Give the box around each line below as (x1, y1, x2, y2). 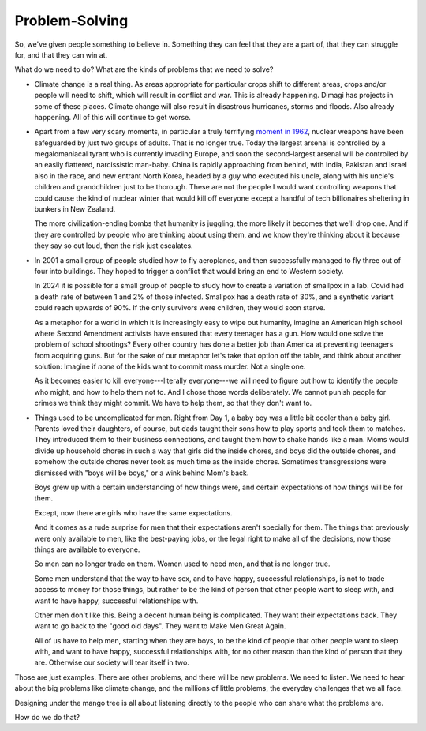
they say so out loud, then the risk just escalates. (34, 241, 193, 250)
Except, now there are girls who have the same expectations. (34, 508, 233, 517)
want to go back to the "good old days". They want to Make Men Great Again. (34, 621, 286, 631)
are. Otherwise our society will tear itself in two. (34, 658, 189, 667)
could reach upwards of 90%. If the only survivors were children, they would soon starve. (34, 303, 326, 313)
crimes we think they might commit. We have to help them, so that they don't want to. (34, 399, 312, 408)
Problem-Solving (14, 12, 129, 29)
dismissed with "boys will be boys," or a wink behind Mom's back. (34, 468, 249, 478)
